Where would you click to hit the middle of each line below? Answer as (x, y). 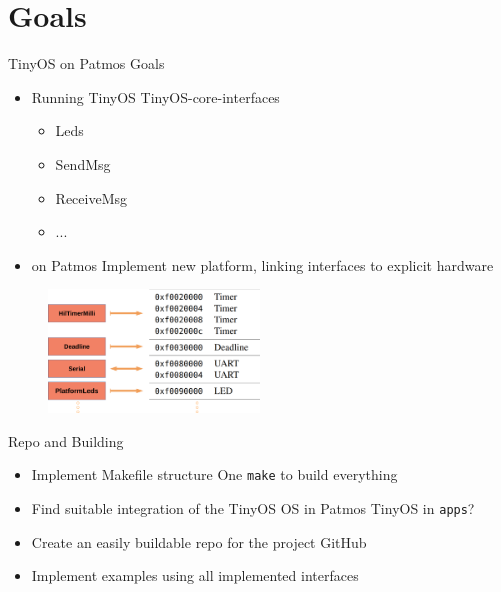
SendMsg (83, 163)
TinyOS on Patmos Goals (86, 63)
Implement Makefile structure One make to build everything (214, 474)
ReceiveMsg (91, 197)
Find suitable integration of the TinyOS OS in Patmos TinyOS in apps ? (253, 507)
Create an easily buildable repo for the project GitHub (199, 541)
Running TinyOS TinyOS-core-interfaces (155, 96)
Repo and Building (66, 440)
